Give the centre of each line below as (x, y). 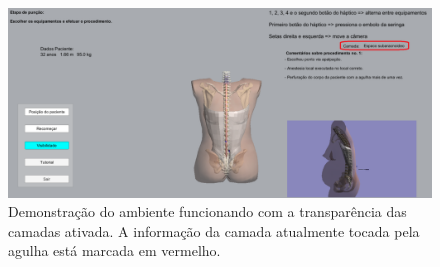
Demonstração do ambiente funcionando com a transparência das (207, 211)
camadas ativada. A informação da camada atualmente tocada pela (214, 230)
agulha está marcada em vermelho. (114, 250)
